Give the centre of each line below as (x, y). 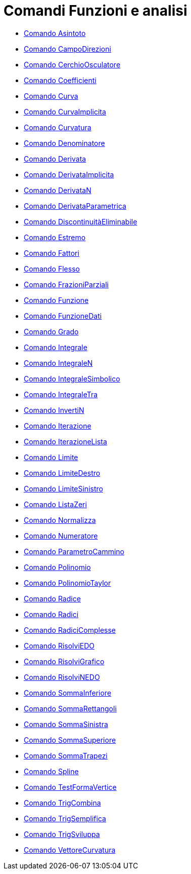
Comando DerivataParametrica (75, 206)
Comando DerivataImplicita (69, 174)
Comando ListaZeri (55, 504)
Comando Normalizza (60, 520)
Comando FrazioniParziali (66, 284)
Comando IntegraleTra (61, 394)
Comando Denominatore (64, 143)
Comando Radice (52, 598)
